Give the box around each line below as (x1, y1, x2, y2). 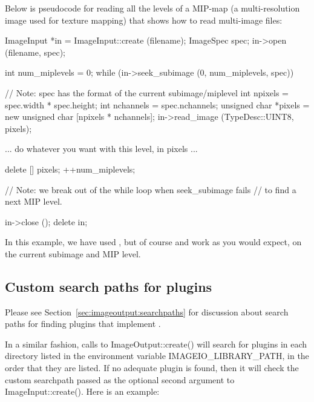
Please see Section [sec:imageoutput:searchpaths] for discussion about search (5, 305, 289, 318)
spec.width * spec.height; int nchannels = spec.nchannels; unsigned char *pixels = (5, 98, 310, 111)
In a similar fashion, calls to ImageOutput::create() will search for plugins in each (5, 337, 307, 350)
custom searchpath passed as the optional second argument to (5, 373, 235, 386)
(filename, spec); (5, 45, 66, 58)
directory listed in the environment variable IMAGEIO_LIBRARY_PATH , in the (5, 349, 309, 362)
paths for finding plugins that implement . (5, 317, 161, 330)
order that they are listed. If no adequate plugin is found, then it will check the (5, 361, 299, 374)
